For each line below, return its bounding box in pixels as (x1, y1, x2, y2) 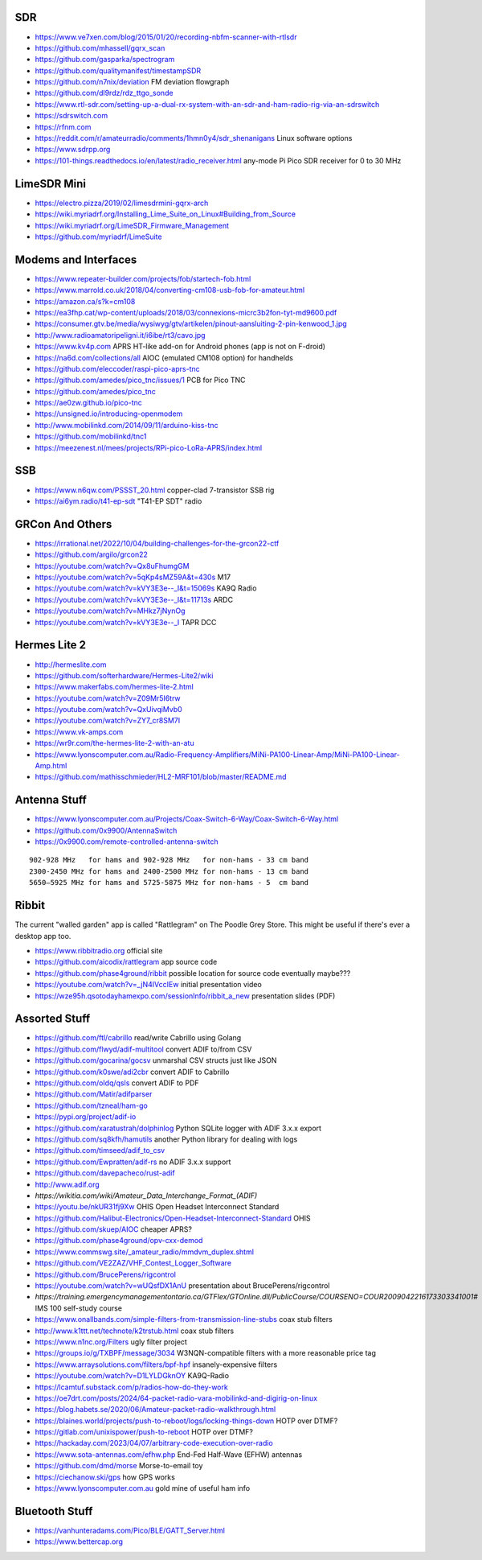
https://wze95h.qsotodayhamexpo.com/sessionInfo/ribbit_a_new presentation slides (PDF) (35, 990, 336, 1001)
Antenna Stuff (14, 793, 88, 807)
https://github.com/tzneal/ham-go (35, 1101, 148, 1110)
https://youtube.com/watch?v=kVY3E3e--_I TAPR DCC (35, 617, 217, 627)
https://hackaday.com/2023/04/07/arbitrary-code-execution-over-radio (35, 1439, 273, 1448)
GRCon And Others (14, 517, 112, 531)
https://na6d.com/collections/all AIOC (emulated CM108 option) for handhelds (35, 352, 293, 362)
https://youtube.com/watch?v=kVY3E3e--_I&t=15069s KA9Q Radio (35, 583, 257, 593)
